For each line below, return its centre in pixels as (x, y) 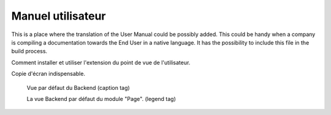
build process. (29, 51)
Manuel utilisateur (59, 16)
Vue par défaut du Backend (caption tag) (78, 87)
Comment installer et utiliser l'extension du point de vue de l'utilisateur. (101, 62)
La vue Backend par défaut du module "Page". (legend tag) (101, 98)
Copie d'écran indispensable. (48, 74)
